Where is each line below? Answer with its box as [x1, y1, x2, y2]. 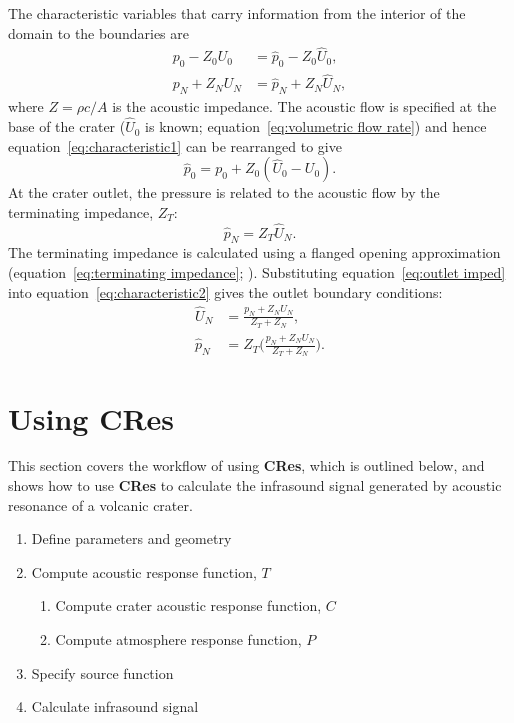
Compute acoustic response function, [31, 561, 257, 582]
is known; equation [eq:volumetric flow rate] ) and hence [145, 116, 487, 137]
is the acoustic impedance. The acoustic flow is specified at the [112, 96, 497, 117]
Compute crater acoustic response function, [55, 595, 322, 616]
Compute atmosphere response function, [55, 629, 302, 650]
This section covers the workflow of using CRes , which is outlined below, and [8, 455, 485, 476]
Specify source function [31, 662, 174, 683]
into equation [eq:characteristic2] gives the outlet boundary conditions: [8, 281, 443, 302]
